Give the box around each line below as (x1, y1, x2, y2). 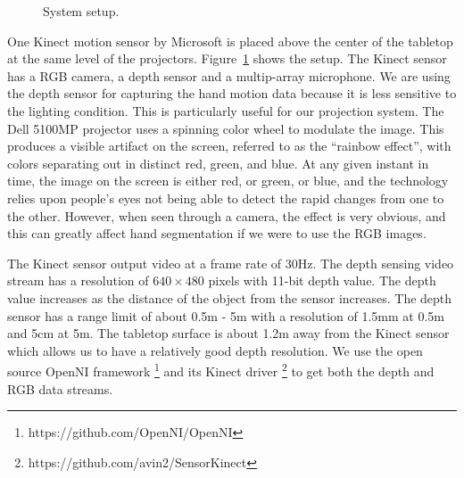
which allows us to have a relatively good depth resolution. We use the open (7, 341, 423, 359)
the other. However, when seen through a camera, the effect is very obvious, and (7, 206, 446, 225)
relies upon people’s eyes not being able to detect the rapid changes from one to (7, 188, 444, 207)
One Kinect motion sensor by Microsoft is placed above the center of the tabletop (7, 31, 453, 50)
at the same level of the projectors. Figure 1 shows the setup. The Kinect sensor (7, 49, 447, 68)
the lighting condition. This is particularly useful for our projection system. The (7, 101, 444, 119)
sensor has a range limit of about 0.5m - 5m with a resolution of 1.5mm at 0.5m (7, 306, 444, 325)
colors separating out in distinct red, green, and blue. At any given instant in (7, 153, 429, 172)
